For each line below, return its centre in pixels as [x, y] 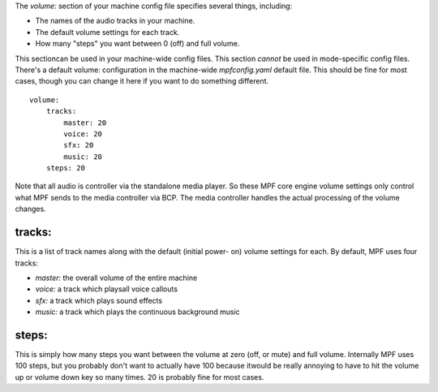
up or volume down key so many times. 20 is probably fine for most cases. [140, 377]
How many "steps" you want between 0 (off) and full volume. [137, 44]
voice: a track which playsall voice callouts [107, 289]
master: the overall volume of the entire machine [116, 278]
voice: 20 [83, 134]
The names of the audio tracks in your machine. [115, 21]
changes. [30, 209]
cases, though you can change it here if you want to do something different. [142, 81]
